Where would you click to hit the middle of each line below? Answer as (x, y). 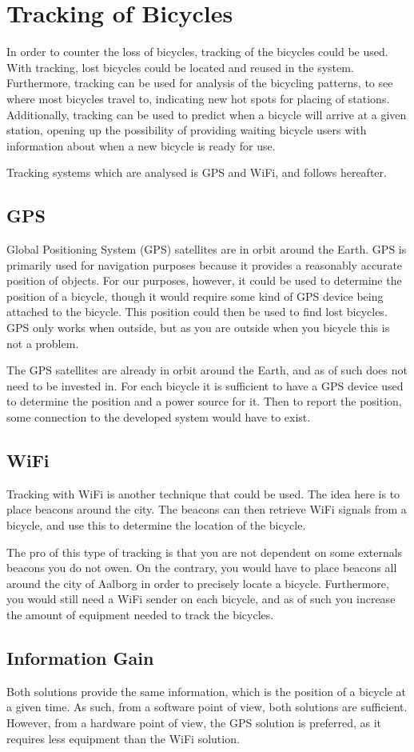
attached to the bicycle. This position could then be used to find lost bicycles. (197, 312)
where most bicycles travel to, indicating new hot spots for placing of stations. (198, 98)
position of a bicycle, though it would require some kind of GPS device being (195, 296)
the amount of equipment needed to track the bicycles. (140, 614)
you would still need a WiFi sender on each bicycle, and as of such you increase (201, 599)
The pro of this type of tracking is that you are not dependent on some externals (205, 552)
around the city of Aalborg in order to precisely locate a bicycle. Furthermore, (198, 583)
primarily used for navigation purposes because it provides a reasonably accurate (205, 264)
